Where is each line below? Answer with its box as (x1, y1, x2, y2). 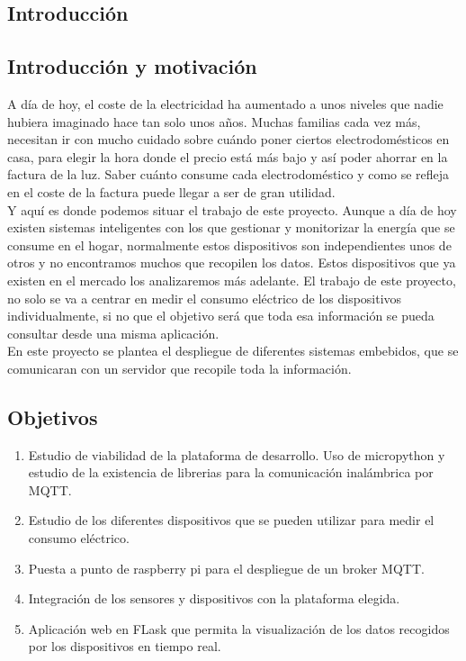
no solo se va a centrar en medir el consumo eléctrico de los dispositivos (7, 288, 402, 307)
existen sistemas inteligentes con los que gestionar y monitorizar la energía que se (7, 218, 455, 237)
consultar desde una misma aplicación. (7, 323, 220, 342)
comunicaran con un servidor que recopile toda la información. (7, 358, 352, 377)
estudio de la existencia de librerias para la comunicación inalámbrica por (28, 463, 434, 482)
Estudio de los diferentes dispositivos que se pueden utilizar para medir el (28, 511, 435, 530)
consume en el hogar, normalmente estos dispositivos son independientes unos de (7, 235, 452, 254)
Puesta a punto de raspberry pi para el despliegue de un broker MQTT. (28, 558, 425, 577)
